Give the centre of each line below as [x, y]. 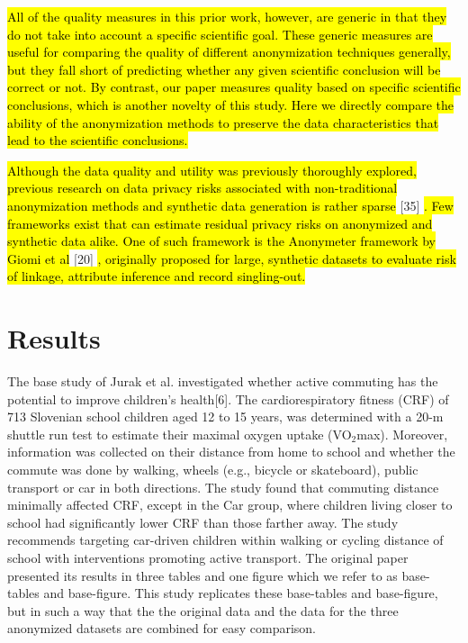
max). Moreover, [402, 434]
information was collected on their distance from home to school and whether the [231, 452]
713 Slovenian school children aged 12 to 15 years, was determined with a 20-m [225, 417]
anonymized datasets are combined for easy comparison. [162, 628]
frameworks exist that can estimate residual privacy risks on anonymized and [220, 223]
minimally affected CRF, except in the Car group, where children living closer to [230, 505]
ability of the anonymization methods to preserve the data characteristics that [223, 122]
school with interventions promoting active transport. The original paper [208, 557]
